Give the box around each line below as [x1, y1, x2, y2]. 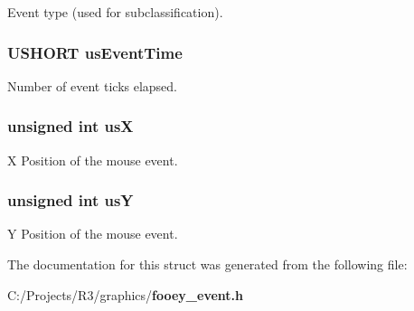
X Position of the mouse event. [7, 150, 178, 169]
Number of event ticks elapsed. [7, 76, 178, 95]
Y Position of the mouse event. [7, 224, 178, 243]
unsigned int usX [7, 115, 134, 137]
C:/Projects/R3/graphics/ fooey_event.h [7, 285, 244, 304]
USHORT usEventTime [7, 41, 183, 63]
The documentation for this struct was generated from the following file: [7, 255, 408, 274]
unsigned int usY [7, 189, 134, 212]
